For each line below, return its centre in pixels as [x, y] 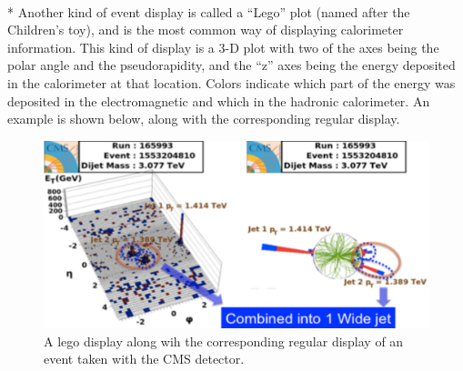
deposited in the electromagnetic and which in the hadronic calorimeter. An [219, 100]
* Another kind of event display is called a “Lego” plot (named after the [209, 11]
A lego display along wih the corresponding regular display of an [224, 341]
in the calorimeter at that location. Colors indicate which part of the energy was [231, 82]
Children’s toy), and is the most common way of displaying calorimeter [206, 30]
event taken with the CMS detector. [144, 359]
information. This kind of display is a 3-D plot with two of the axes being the [223, 47]
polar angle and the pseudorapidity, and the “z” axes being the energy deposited [231, 65]
